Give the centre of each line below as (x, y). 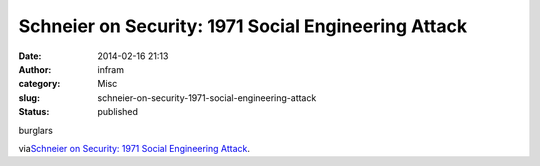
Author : (35, 69)
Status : (34, 112)
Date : (30, 56)
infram (111, 69)
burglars (36, 130)
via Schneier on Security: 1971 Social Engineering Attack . (134, 148)
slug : (29, 97)
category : (39, 84)
